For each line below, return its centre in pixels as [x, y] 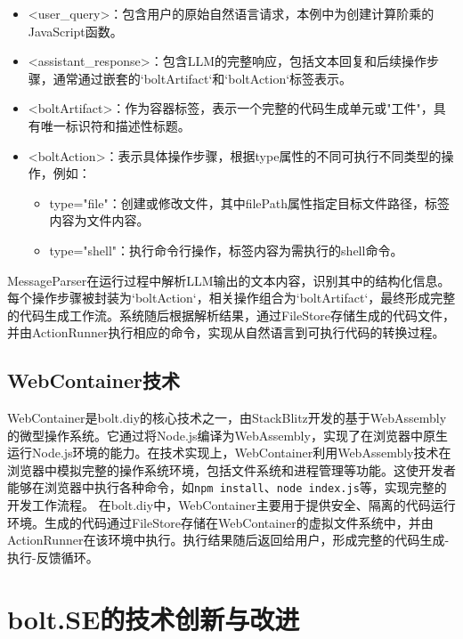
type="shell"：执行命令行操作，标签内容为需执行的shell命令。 [226, 250]
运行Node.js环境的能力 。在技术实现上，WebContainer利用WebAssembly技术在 [229, 453]
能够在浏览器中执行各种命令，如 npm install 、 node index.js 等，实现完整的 [227, 487]
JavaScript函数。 [75, 31]
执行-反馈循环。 [53, 557]
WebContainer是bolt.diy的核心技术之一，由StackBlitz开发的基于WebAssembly [227, 418]
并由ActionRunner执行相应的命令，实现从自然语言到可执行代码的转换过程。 [226, 332]
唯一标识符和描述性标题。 [115, 125]
